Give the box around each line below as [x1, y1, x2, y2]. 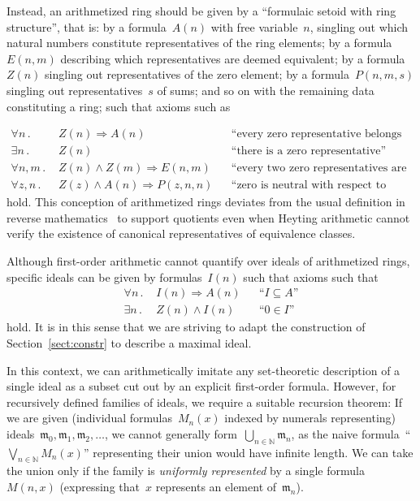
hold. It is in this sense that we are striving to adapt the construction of [6, 318, 366, 335]
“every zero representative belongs [231, 128, 402, 140]
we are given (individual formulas [6, 409, 172, 426]
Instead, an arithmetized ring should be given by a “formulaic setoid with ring [6, 2, 396, 19]
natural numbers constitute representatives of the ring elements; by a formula [6, 34, 392, 51]
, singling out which [310, 18, 409, 35]
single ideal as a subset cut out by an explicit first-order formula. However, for [6, 378, 396, 395]
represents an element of [155, 478, 277, 495]
